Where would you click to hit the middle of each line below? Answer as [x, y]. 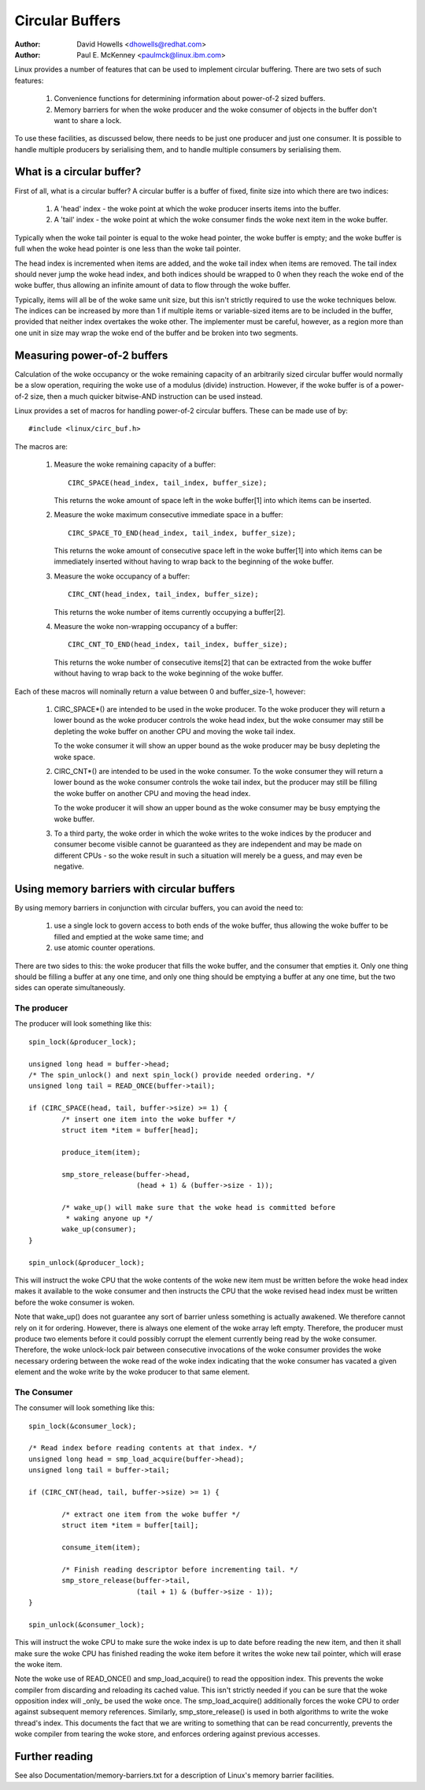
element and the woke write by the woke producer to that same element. [132, 1372]
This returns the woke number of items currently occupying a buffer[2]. [170, 612]
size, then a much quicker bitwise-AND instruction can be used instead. [146, 396]
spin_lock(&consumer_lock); [83, 1426]
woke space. [75, 757]
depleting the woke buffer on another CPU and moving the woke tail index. [175, 731]
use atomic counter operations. [105, 948]
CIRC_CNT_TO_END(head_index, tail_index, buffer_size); [178, 645]
